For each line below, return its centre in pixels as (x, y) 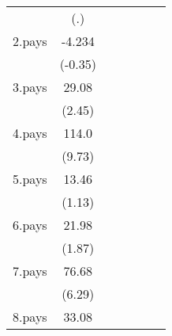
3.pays (30, 87)
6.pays (30, 225)
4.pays (30, 133)
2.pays (30, 41)
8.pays (30, 317)
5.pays (30, 179)
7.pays (30, 271)
